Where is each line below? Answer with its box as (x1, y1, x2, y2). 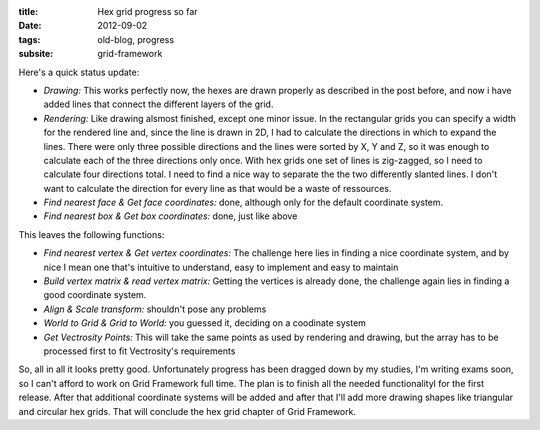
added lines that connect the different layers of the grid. (43, 98, 274, 110)
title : (18, 6, 39, 17)
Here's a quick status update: (18, 66, 140, 78)
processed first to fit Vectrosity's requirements (43, 345, 236, 357)
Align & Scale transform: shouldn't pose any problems (43, 303, 267, 315)
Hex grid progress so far (97, 6, 199, 17)
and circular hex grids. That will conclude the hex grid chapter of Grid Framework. (18, 405, 357, 417)
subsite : (18, 48, 54, 60)
